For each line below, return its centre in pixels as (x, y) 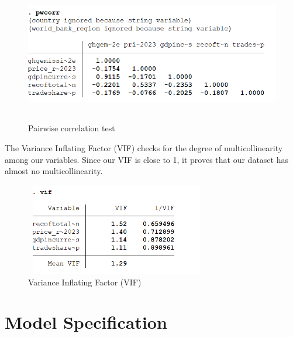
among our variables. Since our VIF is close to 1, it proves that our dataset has (146, 159)
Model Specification (86, 322)
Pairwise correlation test (72, 128)
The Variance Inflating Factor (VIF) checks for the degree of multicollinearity (144, 147)
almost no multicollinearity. (54, 171)
